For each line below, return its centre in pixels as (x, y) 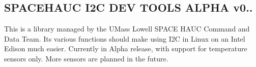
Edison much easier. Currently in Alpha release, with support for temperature (126, 48)
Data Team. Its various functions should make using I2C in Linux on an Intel (125, 38)
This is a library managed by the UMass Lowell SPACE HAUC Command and (127, 29)
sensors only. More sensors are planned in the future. (86, 58)
